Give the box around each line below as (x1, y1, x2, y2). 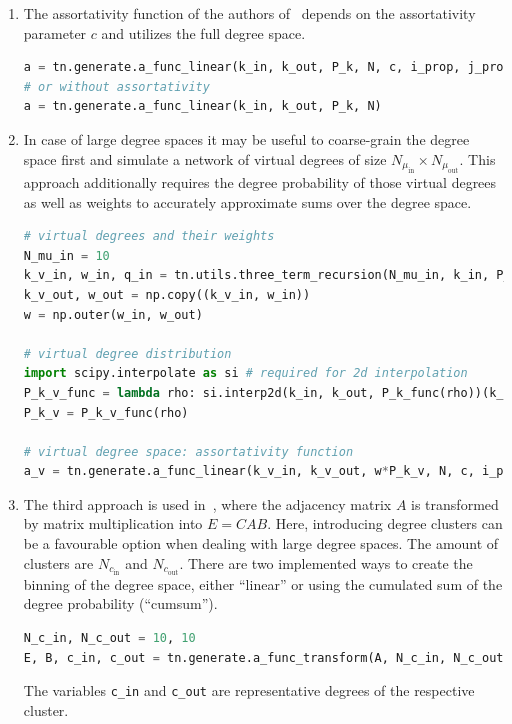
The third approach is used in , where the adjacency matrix (23, 493, 392, 514)
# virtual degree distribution (23, 346, 232, 361)
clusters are (23, 552, 94, 573)
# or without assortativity (23, 79, 210, 94)
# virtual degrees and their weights (23, 229, 275, 244)
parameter (23, 22, 87, 43)
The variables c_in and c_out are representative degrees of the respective (23, 680, 475, 701)
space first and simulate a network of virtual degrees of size (23, 148, 387, 169)
